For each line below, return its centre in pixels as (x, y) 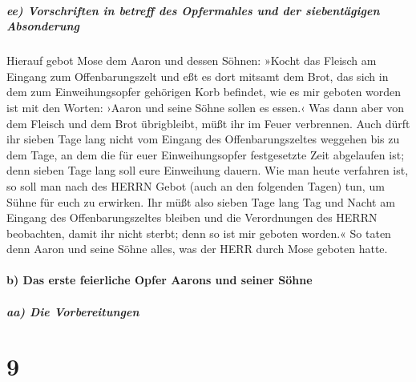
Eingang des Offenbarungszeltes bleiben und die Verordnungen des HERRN (192, 217)
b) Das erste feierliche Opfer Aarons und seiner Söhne (160, 280)
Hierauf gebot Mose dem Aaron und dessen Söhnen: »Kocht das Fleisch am (192, 60)
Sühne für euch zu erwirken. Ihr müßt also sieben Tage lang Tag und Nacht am (201, 201)
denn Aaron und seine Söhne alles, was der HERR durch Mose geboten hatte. (197, 249)
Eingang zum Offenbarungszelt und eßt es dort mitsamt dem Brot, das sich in (198, 76)
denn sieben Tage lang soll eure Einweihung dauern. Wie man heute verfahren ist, (208, 170)
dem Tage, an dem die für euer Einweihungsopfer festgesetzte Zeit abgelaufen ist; (206, 154)
